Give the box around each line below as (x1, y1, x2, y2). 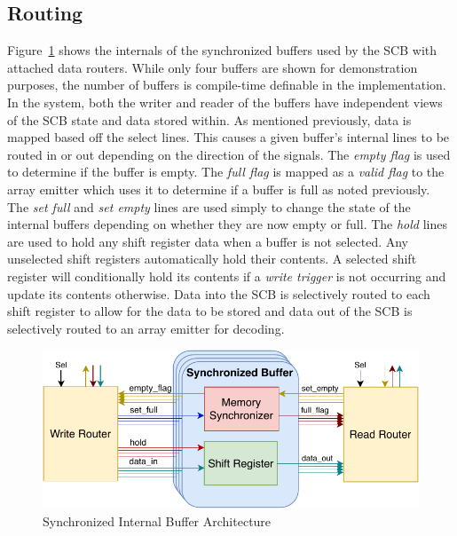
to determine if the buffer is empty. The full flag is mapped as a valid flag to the (7, 162, 445, 181)
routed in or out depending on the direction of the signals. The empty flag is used (7, 145, 451, 163)
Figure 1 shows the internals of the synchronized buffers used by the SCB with (7, 41, 437, 59)
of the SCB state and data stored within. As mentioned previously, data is (7, 110, 412, 129)
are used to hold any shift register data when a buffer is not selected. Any (7, 232, 409, 250)
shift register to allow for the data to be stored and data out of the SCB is (7, 302, 413, 320)
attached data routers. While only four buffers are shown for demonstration (7, 58, 418, 76)
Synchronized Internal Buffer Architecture (43, 511, 272, 530)
